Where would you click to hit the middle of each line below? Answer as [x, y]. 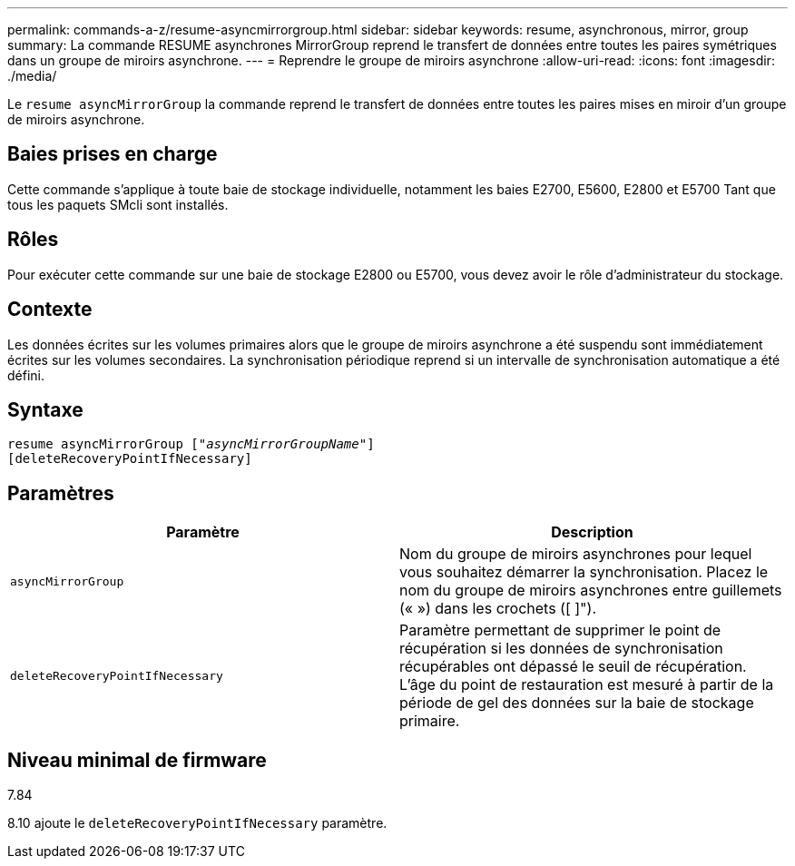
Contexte [50, 310]
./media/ [32, 76]
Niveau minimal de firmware [137, 760]
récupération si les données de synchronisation [561, 649]
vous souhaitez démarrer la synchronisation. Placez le [584, 572]
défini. [26, 375]
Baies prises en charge [113, 154]
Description [592, 532]
